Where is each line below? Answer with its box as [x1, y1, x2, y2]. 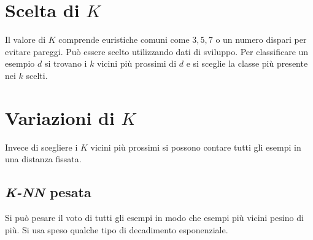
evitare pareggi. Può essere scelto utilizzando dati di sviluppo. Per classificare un [5, 45, 309, 58]
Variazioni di [5, 105, 115, 130]
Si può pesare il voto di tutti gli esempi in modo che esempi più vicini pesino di [5, 211, 304, 224]
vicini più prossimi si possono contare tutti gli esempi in [90, 140, 301, 153]
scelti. [26, 69, 48, 81]
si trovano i [44, 57, 87, 70]
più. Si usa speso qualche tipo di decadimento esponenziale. [5, 223, 228, 236]
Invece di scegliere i [5, 140, 78, 153]
